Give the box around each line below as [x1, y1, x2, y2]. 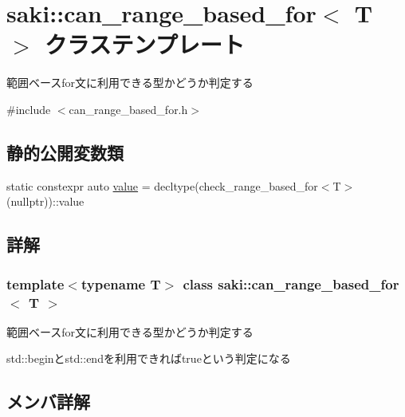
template [6, 273, 65, 293]
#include [6, 100, 51, 117]
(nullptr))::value [6, 193, 85, 210]
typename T [81, 273, 161, 293]
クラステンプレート [45, 28, 245, 61]
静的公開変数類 [6, 140, 124, 164]
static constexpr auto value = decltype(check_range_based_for [6, 177, 318, 194]
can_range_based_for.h [69, 100, 188, 117]
